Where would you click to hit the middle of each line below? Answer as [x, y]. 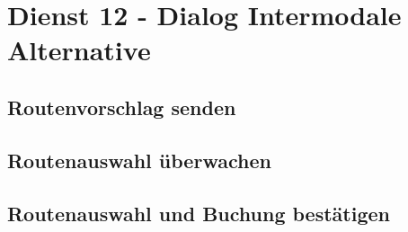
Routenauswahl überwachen [139, 160]
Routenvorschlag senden [122, 107]
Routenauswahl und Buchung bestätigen [199, 213]
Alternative [79, 50]
